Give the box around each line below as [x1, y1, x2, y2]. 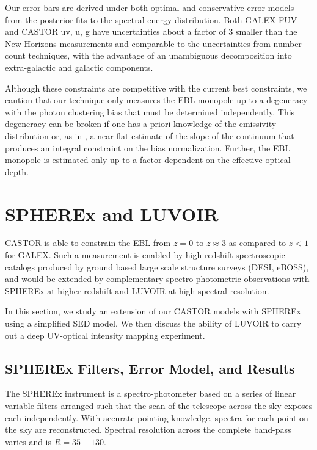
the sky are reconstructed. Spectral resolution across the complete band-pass [5, 423, 291, 436]
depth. [5, 165, 29, 178]
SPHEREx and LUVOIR [5, 201, 219, 226]
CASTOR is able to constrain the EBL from [5, 236, 171, 249]
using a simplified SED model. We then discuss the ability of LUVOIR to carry [5, 317, 302, 329]
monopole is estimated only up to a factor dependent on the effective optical [5, 153, 291, 166]
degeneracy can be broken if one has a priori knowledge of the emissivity [5, 117, 277, 130]
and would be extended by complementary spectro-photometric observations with [5, 272, 310, 285]
